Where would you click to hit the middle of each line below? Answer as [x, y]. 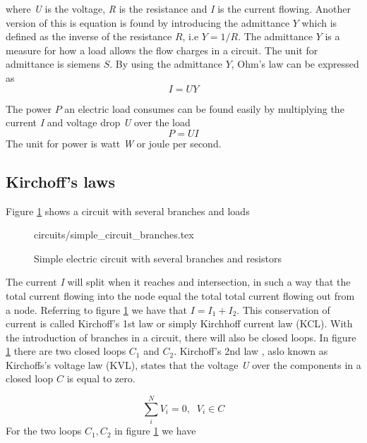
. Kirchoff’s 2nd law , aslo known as [251, 351]
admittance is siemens [53, 64]
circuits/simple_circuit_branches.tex [114, 235]
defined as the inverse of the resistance [89, 36]
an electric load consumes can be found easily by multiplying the [204, 108]
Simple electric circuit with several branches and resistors [158, 258]
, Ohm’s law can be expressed [295, 64]
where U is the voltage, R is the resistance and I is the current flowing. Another [178, 8]
